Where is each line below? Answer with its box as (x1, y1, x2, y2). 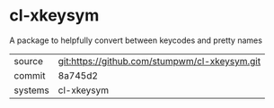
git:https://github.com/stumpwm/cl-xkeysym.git (57, 54, 261, 67)
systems (13, 84, 49, 96)
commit (13, 69, 46, 81)
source (13, 54, 43, 67)
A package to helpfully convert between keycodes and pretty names (9, 35, 263, 46)
